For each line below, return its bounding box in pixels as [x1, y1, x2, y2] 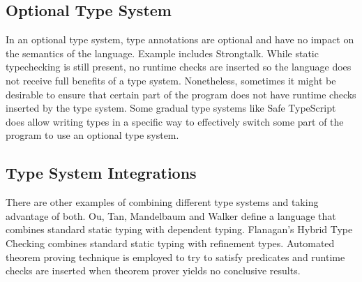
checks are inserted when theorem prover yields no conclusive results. [6, 263, 301, 278]
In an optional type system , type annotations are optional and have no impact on [6, 32, 354, 47]
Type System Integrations [6, 162, 197, 184]
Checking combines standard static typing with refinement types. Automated [6, 235, 335, 250]
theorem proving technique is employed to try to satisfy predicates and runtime [6, 249, 345, 264]
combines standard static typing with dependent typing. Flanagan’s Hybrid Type [6, 222, 353, 237]
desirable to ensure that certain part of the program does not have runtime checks [6, 87, 356, 101]
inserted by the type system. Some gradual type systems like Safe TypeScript [6, 101, 336, 115]
